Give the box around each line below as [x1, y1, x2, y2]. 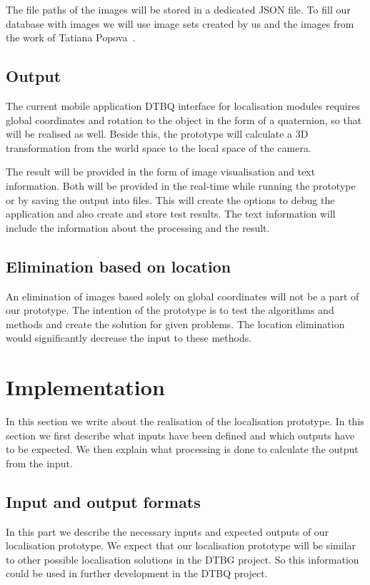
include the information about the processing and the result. [6, 220, 270, 235]
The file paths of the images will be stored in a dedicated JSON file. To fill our [6, 2, 351, 16]
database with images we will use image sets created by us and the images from [6, 16, 354, 31]
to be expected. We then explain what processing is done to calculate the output [6, 442, 359, 457]
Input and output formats [6, 490, 201, 512]
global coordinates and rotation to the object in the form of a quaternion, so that [6, 112, 362, 127]
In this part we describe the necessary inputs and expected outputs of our [6, 524, 329, 539]
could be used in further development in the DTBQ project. [6, 566, 268, 581]
